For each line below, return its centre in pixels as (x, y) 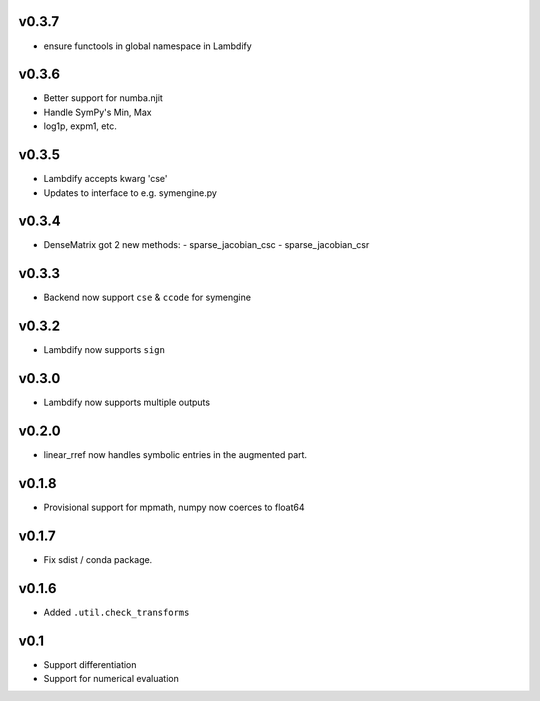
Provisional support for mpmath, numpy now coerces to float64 (174, 507)
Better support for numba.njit (103, 98)
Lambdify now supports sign (104, 350)
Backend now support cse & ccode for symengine (147, 297)
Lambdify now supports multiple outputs (126, 402)
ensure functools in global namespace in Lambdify (147, 46)
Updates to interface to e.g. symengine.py (130, 192)
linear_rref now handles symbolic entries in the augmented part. (175, 455)
